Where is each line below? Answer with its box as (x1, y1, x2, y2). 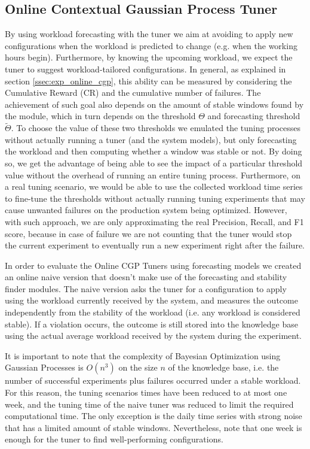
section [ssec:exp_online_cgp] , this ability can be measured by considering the (5, 74, 292, 87)
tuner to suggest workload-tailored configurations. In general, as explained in (5, 62, 286, 75)
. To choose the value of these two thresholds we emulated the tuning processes (11, 122, 301, 134)
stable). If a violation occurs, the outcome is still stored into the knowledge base (5, 317, 298, 330)
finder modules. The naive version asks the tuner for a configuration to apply (5, 282, 287, 295)
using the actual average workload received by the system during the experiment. (5, 329, 302, 342)
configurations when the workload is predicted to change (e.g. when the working (5, 39, 297, 51)
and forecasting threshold (207, 110, 300, 122)
